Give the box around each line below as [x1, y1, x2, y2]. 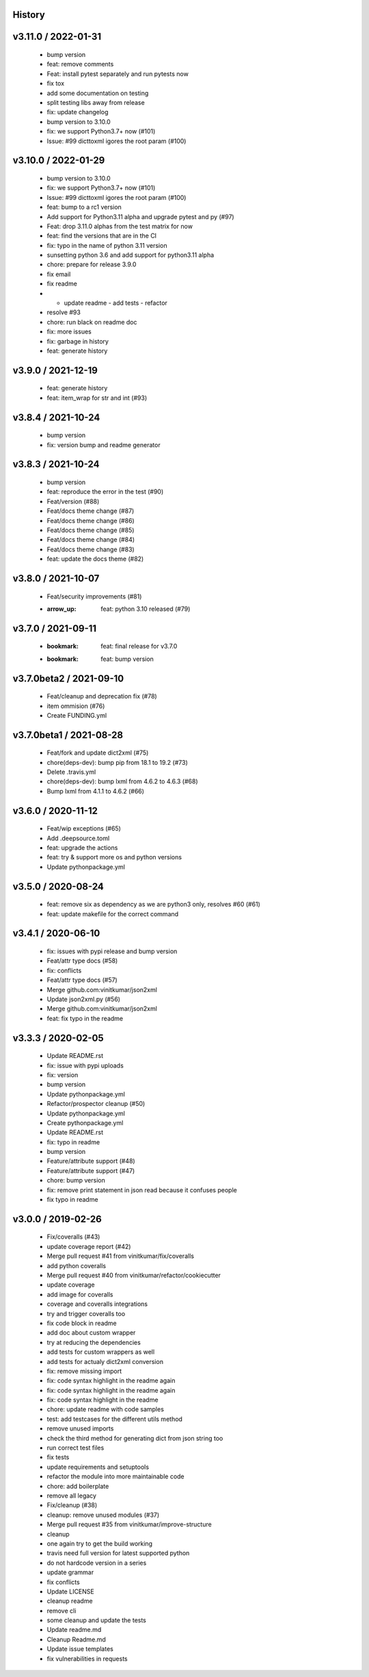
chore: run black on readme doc [46, 318, 137, 326]
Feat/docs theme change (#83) [46, 545, 135, 553]
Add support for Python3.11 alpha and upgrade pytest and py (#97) [46, 212, 235, 220]
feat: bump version [100, 655, 154, 663]
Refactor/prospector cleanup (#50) [46, 1100, 146, 1108]
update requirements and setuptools [46, 1463, 150, 1471]
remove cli [46, 1606, 77, 1615]
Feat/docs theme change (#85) [46, 526, 135, 534]
